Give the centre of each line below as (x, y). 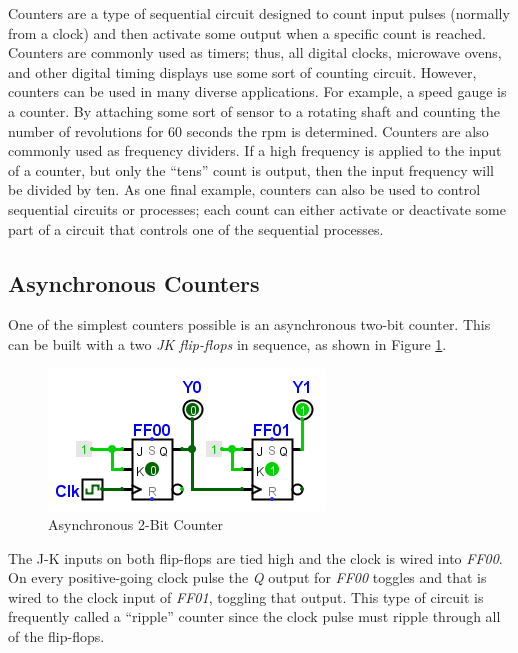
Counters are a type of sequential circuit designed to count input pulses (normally (259, 13)
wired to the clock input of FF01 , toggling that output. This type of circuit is (246, 596)
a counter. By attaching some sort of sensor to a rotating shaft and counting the (254, 110)
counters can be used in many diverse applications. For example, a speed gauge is (257, 91)
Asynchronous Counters (134, 282)
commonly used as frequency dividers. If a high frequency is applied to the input (255, 150)
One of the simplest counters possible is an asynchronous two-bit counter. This (249, 324)
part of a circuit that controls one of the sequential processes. (196, 228)
